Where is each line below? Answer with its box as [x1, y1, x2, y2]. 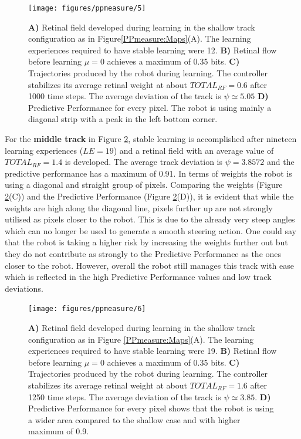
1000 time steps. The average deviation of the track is [28, 90, 221, 102]
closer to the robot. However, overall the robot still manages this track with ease [5, 259, 294, 271]
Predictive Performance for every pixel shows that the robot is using [28, 402, 274, 414]
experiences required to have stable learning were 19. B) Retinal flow [28, 345, 277, 357]
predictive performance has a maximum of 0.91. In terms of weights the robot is [5, 167, 292, 179]
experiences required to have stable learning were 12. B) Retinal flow [28, 43, 277, 56]
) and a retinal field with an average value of [113, 144, 274, 156]
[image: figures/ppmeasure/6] [28, 305, 146, 313]
